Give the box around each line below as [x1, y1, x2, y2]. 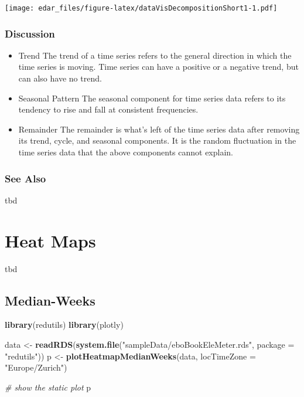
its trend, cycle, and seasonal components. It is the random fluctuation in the [18, 134, 296, 147]
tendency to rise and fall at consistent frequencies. [18, 103, 199, 116]
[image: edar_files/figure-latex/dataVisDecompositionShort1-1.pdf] [5, 4, 278, 12]
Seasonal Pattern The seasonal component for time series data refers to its [18, 91, 286, 104]
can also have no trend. [18, 72, 102, 84]
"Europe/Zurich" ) [5, 361, 67, 374]
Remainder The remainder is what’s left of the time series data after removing [18, 123, 300, 135]
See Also [5, 171, 46, 185]
